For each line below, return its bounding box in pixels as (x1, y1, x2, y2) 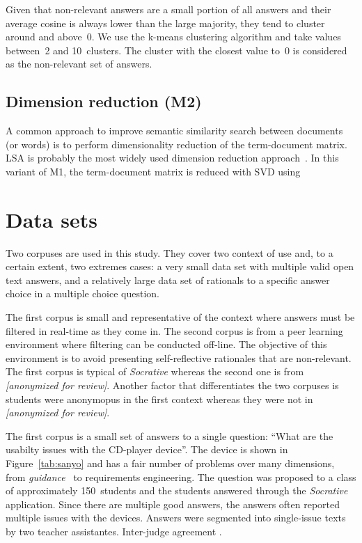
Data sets (6, 205, 97, 233)
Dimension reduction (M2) (6, 90, 202, 112)
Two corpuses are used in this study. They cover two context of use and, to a (6, 245, 333, 260)
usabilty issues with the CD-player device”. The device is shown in (6, 442, 288, 457)
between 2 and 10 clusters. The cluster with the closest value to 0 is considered (6, 42, 347, 57)
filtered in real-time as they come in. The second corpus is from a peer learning (6, 323, 343, 338)
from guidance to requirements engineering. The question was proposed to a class (6, 469, 356, 484)
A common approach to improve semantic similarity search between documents (6, 123, 343, 138)
